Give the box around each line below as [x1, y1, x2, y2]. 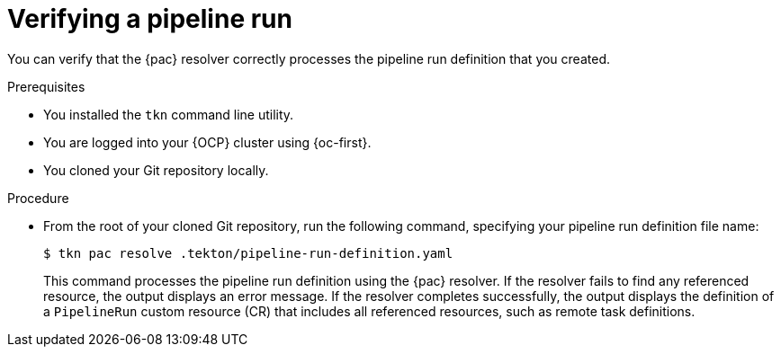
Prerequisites [7, 78, 85, 94]
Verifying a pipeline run [7, 4, 292, 34]
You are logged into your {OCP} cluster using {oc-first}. [43, 134, 372, 150]
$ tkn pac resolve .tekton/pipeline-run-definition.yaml [43, 245, 453, 261]
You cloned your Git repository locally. [43, 162, 269, 178]
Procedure [7, 190, 69, 206]
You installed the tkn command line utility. [43, 106, 294, 122]
